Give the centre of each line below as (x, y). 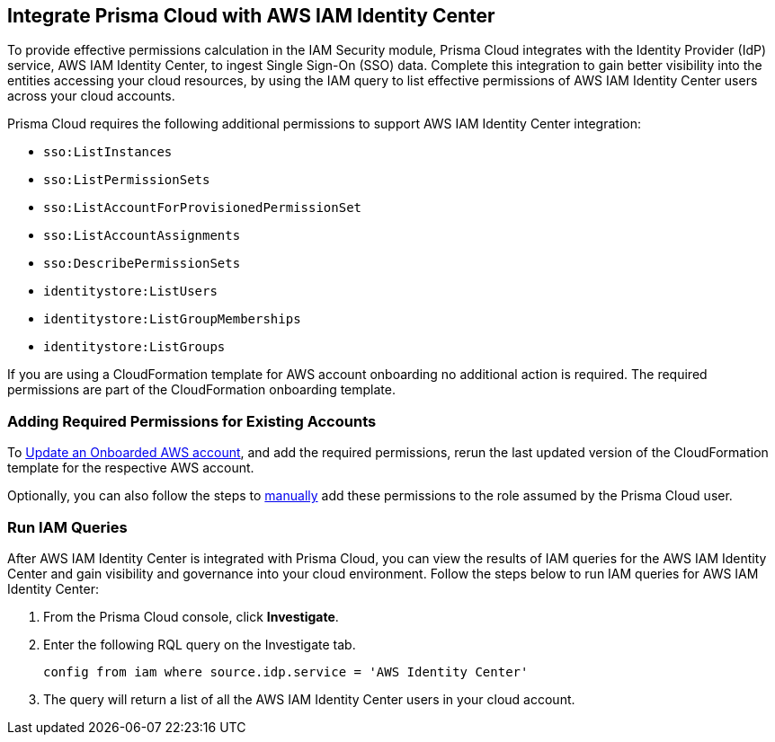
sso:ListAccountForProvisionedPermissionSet (203, 208)
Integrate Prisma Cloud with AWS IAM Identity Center (251, 16)
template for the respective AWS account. (131, 468)
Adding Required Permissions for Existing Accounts (192, 421)
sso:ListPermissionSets (127, 180)
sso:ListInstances (108, 152)
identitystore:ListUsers (130, 291)
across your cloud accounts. (91, 96)
